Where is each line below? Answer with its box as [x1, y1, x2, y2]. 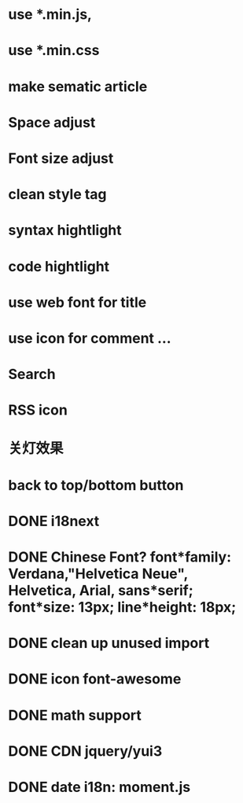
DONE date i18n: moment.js [8, 778, 191, 796]
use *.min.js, [8, 6, 93, 24]
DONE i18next [8, 512, 100, 530]
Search [8, 366, 57, 383]
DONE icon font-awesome [8, 670, 182, 688]
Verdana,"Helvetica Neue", [8, 565, 189, 583]
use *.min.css [8, 42, 100, 60]
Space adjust [8, 113, 96, 131]
